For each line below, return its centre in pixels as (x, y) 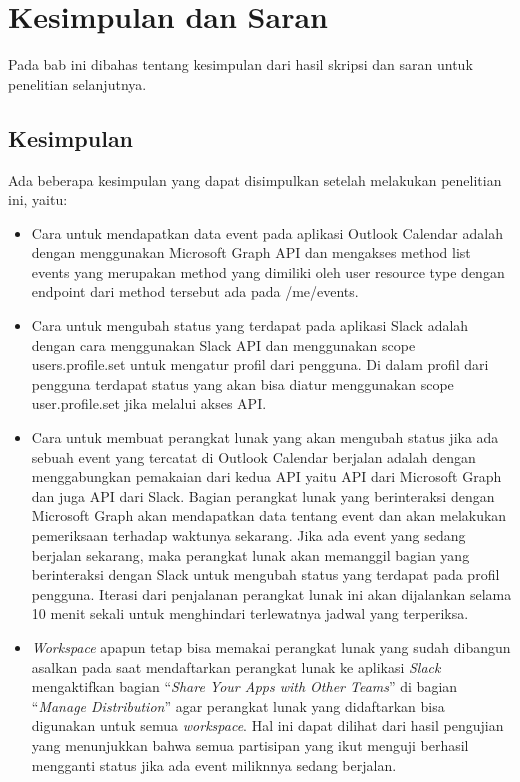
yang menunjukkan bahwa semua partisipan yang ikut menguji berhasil (250, 744)
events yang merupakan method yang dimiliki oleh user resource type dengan (268, 271)
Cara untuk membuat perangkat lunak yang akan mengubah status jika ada (265, 437)
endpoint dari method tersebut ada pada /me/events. (195, 291)
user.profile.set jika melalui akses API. (149, 403)
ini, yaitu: (38, 199)
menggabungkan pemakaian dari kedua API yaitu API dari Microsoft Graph (266, 476)
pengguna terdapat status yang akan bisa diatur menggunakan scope (242, 383)
